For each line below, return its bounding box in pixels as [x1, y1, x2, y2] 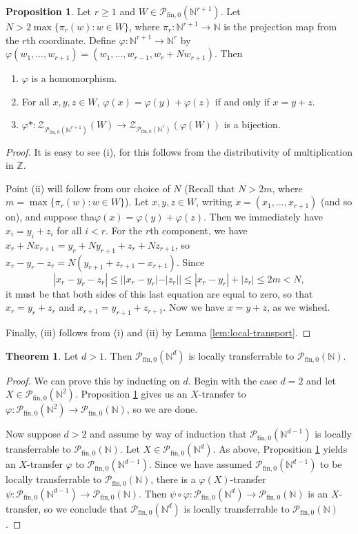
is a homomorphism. [31, 71, 117, 85]
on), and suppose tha [6, 209, 95, 224]
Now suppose [6, 427, 61, 441]
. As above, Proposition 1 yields [212, 442, 348, 456]
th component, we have [150, 223, 248, 237]
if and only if [215, 94, 270, 108]
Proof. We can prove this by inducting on [6, 373, 180, 387]
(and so [321, 194, 352, 209]
